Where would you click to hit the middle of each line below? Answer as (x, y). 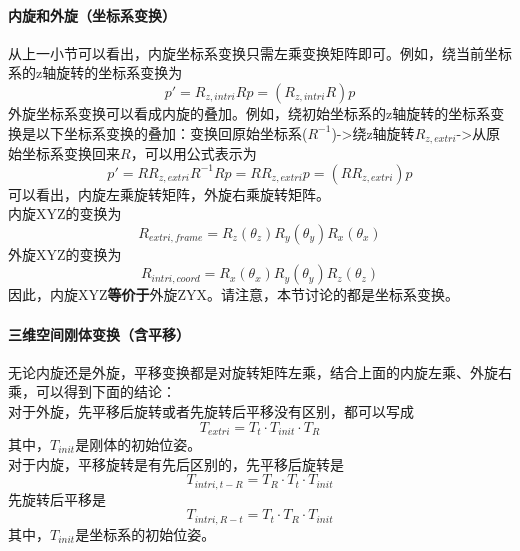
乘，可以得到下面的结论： (92, 391)
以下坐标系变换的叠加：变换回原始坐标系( (171, 132)
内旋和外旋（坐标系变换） (92, 14)
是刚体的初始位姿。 (138, 444)
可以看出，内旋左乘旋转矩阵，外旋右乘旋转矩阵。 (169, 193)
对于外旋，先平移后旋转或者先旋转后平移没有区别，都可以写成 (211, 410)
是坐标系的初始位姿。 (145, 533)
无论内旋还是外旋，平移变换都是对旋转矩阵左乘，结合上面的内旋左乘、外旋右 (260, 371)
